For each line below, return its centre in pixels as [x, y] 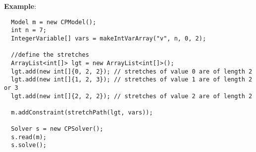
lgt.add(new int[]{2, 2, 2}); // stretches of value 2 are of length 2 [132, 96]
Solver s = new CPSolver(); [57, 129]
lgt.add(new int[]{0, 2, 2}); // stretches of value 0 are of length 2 [132, 71]
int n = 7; [29, 30]
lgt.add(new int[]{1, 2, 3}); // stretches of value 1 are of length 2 [132, 80]
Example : [20, 6]
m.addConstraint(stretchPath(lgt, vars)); [82, 112]
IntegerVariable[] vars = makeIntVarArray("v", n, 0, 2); [109, 38]
